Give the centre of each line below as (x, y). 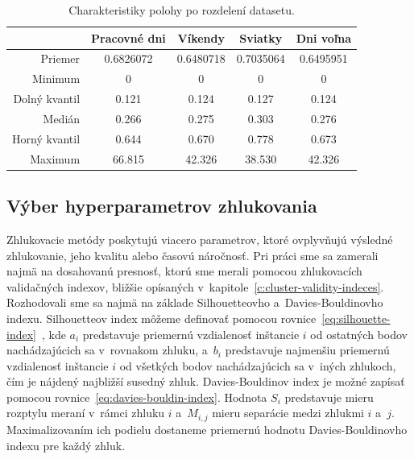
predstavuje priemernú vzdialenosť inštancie (191, 334)
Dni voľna (324, 37)
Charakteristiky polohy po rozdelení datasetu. (182, 10)
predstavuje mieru (329, 397)
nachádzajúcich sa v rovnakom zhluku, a (107, 350)
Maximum (55, 158)
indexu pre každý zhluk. (66, 445)
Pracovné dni (128, 37)
